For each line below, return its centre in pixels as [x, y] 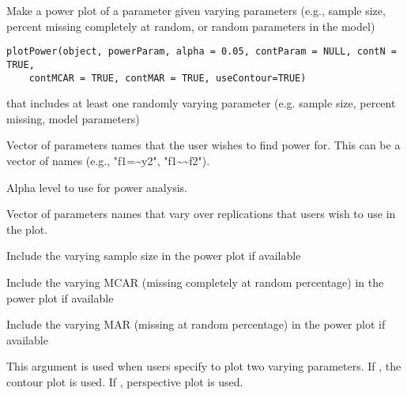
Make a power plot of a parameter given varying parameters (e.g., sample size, [196, 10]
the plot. [27, 229]
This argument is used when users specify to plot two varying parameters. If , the [204, 366]
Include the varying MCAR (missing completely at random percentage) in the [195, 282]
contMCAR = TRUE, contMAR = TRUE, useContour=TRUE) [168, 78]
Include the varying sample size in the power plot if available [154, 256]
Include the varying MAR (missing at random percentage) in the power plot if [196, 324]
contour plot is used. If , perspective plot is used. [125, 381]
